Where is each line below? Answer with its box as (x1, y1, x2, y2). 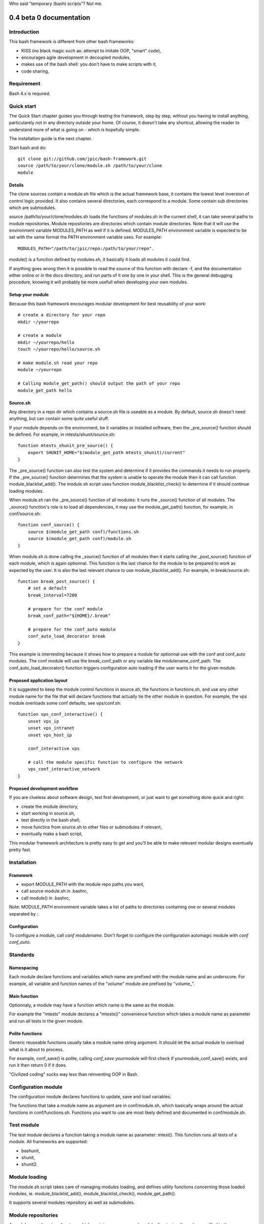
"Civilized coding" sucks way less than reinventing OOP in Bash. (9, 1071, 139, 1077)
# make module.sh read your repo (18, 360, 98, 366)
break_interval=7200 (27, 592, 77, 598)
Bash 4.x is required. (9, 91, 51, 96)
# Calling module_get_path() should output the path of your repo (18, 381, 180, 386)
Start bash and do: (9, 144, 46, 150)
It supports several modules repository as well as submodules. (9, 1200, 135, 1205)
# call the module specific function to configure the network (27, 759, 183, 765)
